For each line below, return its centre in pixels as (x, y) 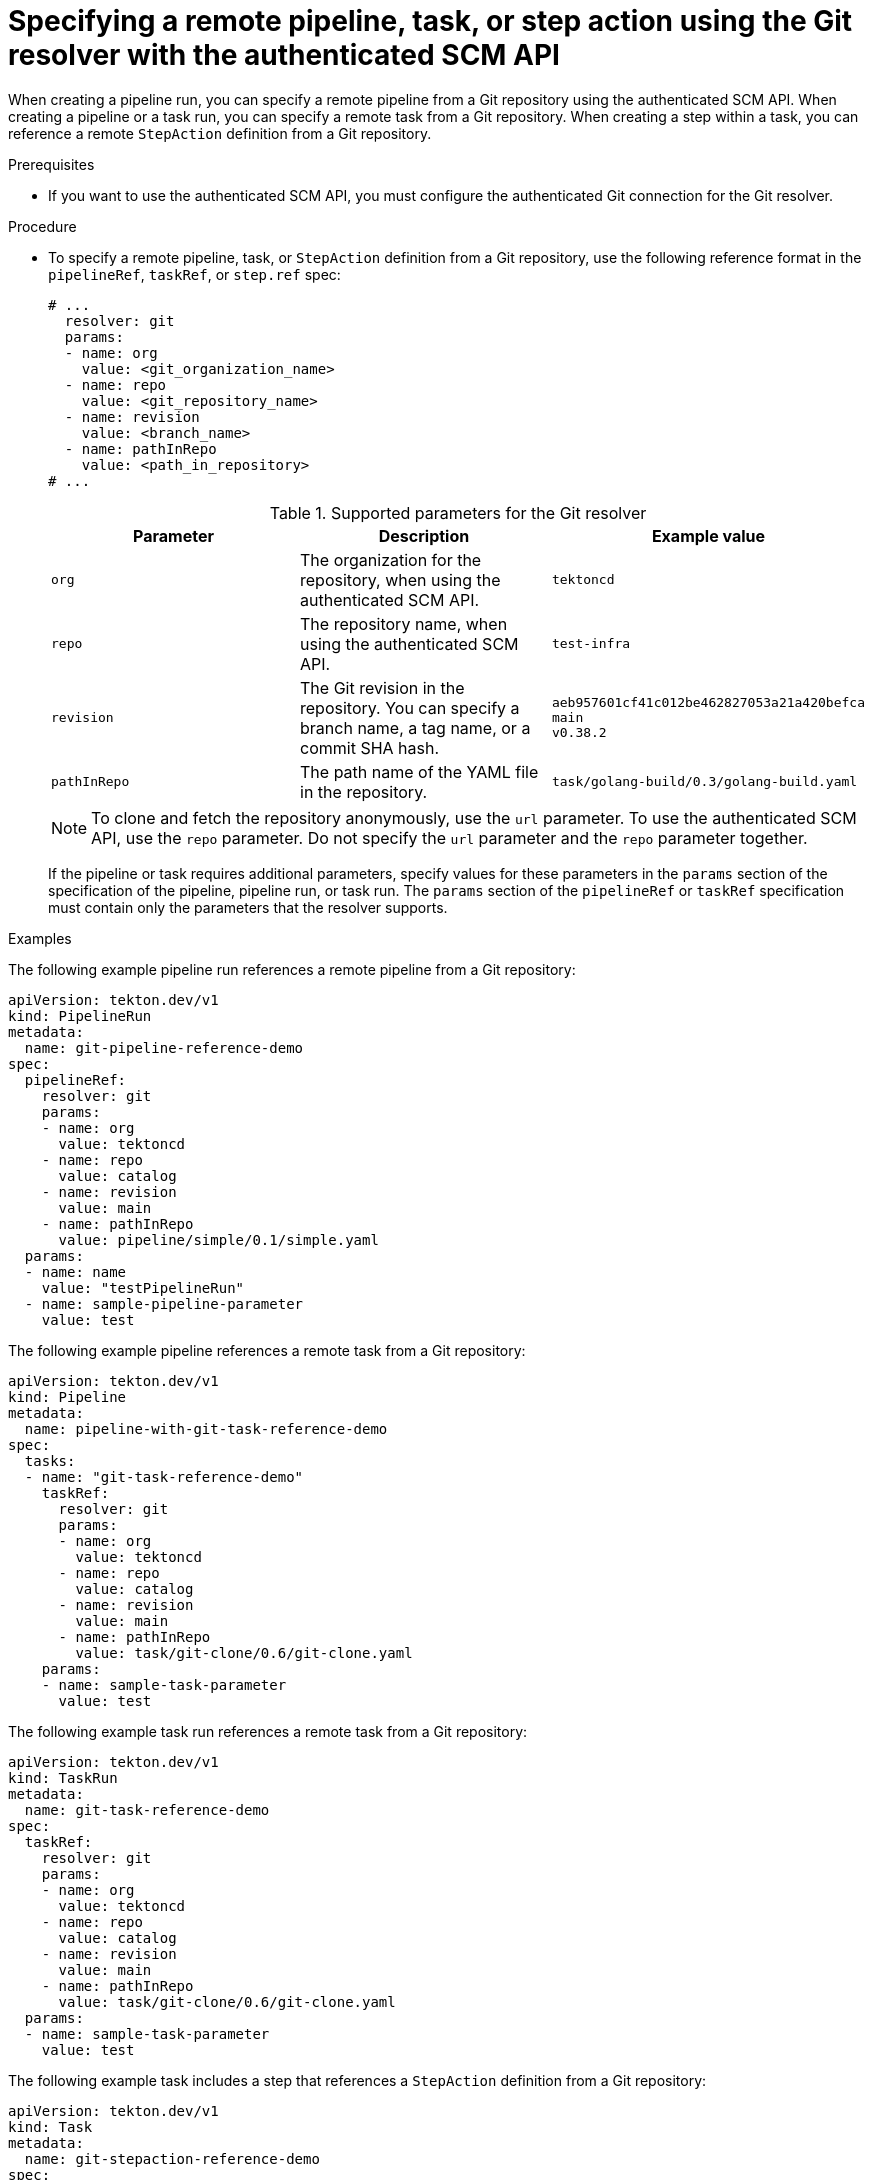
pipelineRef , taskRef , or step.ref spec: (194, 274)
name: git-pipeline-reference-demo (164, 1047)
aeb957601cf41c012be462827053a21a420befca (708, 703)
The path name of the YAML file (419, 771)
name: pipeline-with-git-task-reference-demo (206, 1428)
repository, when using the (400, 579)
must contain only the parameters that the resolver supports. (248, 907)
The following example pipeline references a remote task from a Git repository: (267, 1350)
